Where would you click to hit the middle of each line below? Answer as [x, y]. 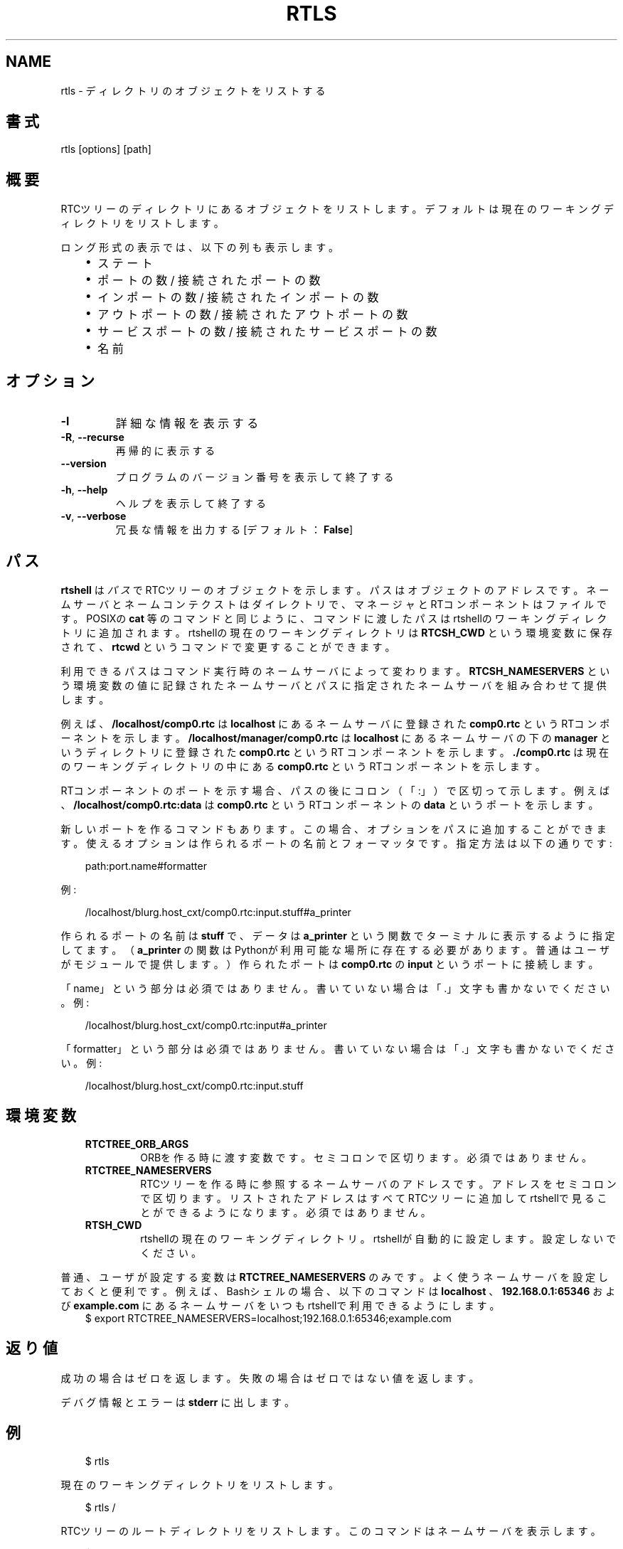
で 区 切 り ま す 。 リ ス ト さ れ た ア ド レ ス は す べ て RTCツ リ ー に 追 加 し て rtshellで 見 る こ [374, 1198]
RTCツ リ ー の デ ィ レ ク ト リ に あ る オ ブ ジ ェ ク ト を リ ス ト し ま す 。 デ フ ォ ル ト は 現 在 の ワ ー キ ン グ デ [337, 209]
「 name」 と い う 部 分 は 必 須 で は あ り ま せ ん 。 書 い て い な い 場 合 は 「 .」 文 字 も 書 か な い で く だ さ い [335, 988]
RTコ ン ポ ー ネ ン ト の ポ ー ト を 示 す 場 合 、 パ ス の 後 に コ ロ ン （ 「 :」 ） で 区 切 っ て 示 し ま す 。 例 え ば [335, 790]
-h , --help [84, 490]
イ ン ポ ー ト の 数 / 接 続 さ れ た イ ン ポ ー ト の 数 [238, 298]
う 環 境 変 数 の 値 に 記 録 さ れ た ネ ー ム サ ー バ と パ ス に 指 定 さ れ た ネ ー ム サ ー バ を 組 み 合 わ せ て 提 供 [334, 685]
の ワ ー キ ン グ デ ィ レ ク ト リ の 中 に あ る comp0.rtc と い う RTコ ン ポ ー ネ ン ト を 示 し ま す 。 [303, 766]
